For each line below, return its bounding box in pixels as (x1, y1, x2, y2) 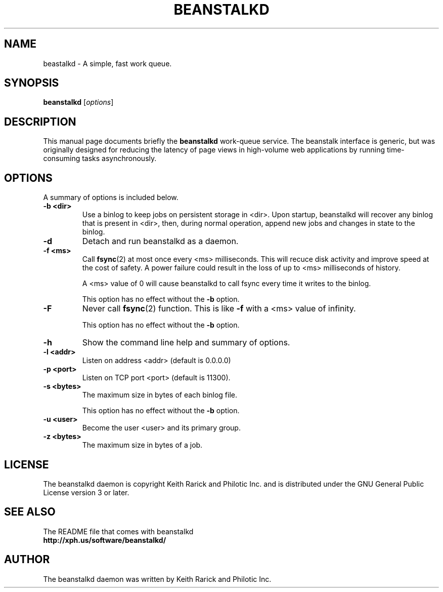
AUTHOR (4, 553, 50, 566)
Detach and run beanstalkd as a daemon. (82, 236, 239, 247)
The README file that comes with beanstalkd (43, 527, 194, 536)
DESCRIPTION (4, 115, 76, 128)
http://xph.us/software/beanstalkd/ (43, 535, 166, 544)
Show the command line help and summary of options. (82, 337, 290, 348)
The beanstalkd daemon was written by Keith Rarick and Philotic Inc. (43, 574, 272, 583)
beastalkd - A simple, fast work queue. (43, 59, 172, 68)
